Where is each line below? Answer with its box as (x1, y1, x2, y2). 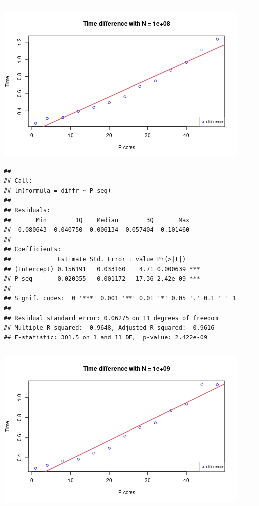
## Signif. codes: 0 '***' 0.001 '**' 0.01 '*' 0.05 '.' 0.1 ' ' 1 (4, 295, 236, 302)
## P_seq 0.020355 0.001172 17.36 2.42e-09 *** (4, 275, 200, 283)
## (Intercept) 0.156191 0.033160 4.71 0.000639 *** (4, 265, 200, 273)
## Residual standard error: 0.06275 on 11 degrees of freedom (4, 314, 218, 322)
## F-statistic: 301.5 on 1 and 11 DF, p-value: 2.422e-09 (4, 334, 208, 341)
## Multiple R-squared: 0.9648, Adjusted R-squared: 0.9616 (4, 324, 215, 332)
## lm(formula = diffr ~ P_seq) (4, 187, 111, 194)
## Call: (4, 177, 33, 185)
